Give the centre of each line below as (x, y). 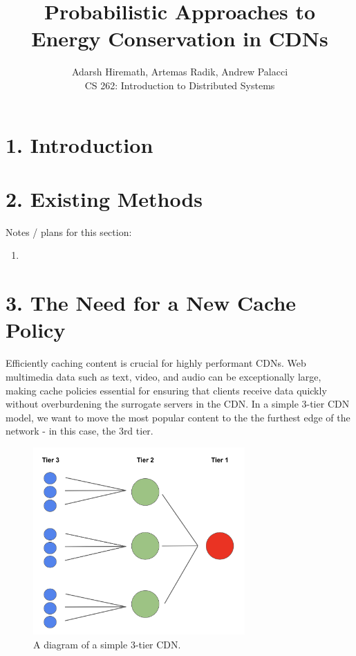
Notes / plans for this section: (69, 231)
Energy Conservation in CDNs (180, 38)
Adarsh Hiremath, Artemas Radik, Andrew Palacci (180, 72)
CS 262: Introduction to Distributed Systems (180, 85)
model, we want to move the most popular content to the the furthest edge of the (178, 417)
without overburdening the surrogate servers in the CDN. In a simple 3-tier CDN (178, 404)
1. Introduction (79, 144)
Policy (36, 330)
